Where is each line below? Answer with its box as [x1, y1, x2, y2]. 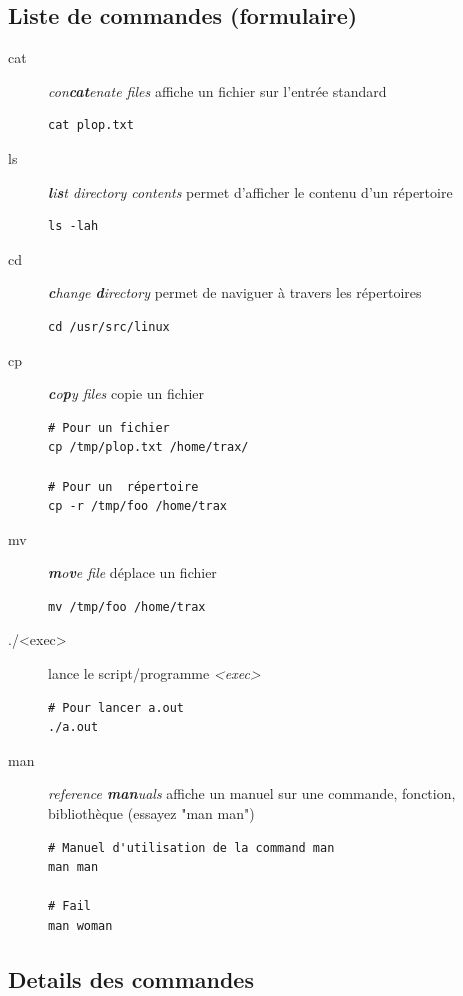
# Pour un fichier [48, 420, 170, 435]
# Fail [48, 899, 91, 914]
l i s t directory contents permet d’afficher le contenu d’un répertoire [48, 181, 453, 202]
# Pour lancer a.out [48, 700, 185, 715]
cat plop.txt [48, 118, 134, 133]
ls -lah [48, 219, 99, 234]
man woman [48, 919, 113, 934]
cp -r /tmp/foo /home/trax [48, 499, 227, 514]
